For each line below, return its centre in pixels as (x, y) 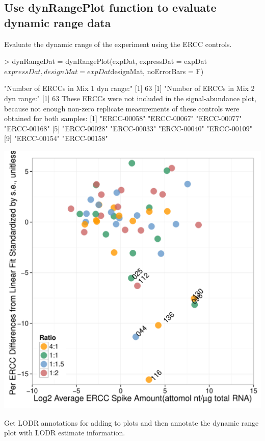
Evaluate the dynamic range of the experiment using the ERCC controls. (118, 44)
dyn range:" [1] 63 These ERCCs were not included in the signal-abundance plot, (130, 98)
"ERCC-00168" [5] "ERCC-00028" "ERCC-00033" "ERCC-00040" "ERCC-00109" (128, 128)
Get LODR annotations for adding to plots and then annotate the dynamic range (131, 422)
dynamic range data (58, 22)
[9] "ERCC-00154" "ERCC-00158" (56, 138)
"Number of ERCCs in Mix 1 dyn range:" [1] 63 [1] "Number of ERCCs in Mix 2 (129, 88)
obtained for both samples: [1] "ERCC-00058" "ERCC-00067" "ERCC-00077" (123, 118)
